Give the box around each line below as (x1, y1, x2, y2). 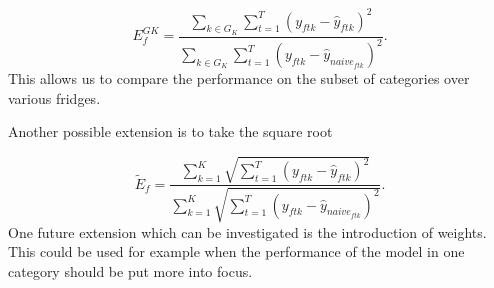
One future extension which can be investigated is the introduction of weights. (8, 221, 487, 242)
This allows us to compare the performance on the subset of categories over (8, 68, 470, 89)
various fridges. (8, 87, 101, 108)
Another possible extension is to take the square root (8, 121, 333, 142)
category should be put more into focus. (8, 261, 253, 282)
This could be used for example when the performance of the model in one (8, 241, 465, 262)
